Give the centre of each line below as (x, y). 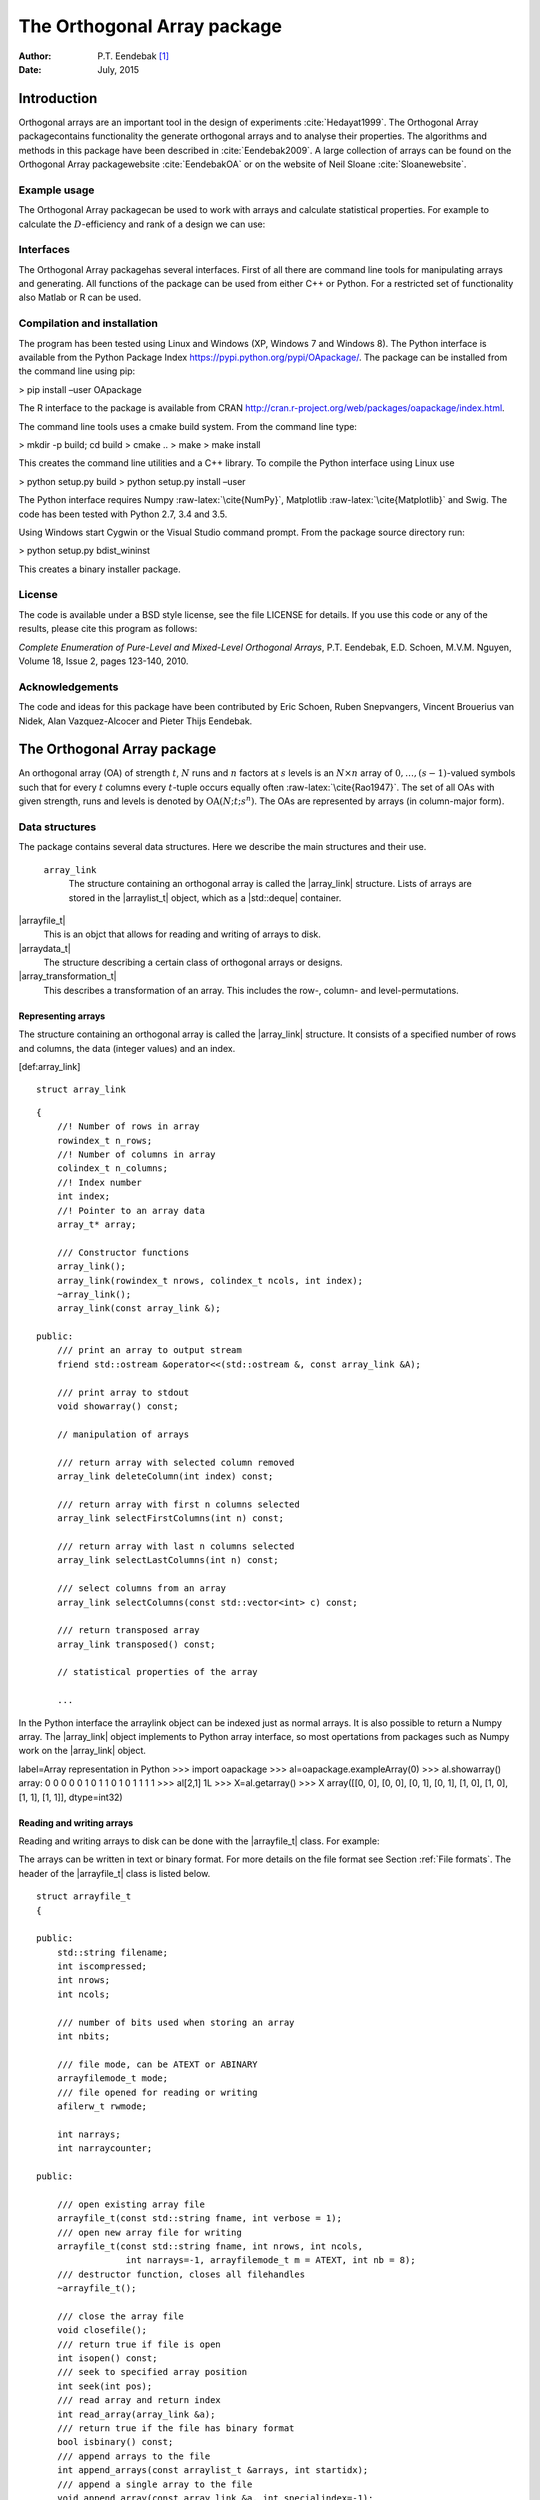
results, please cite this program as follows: (108, 629)
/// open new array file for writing (149, 2232)
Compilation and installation (88, 323)
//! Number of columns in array (136, 1154)
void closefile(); (102, 2330)
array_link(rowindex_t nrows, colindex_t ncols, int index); (210, 1280)
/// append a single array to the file (154, 2484)
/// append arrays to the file (133, 2456)
